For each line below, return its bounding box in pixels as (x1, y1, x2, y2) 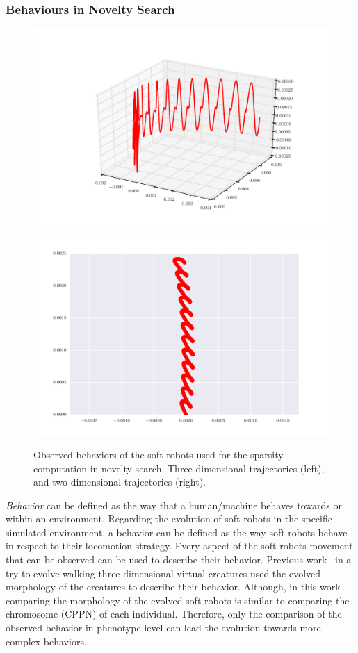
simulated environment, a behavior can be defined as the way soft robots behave (6, 524, 348, 539)
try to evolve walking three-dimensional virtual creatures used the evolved (6, 565, 321, 580)
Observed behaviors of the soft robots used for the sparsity (33, 447, 284, 461)
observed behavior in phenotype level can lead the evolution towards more (6, 620, 321, 635)
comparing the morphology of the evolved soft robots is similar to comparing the (6, 593, 350, 607)
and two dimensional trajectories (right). (33, 474, 206, 489)
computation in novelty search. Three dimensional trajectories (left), (33, 461, 325, 475)
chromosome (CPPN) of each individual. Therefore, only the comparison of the (6, 606, 342, 621)
